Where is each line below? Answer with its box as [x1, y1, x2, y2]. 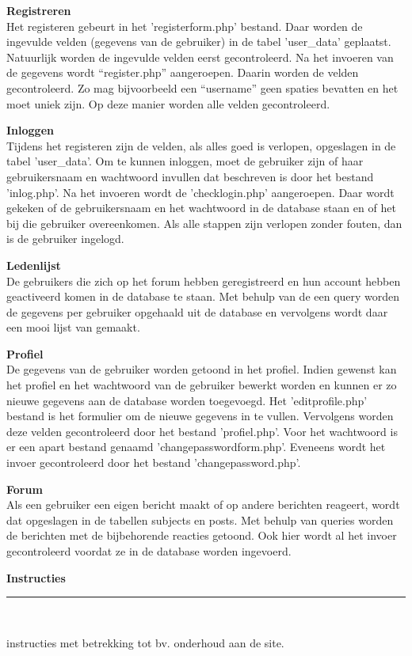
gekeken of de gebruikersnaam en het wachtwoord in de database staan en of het [6, 199, 396, 216]
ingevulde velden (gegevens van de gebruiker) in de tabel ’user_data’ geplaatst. [6, 33, 391, 50]
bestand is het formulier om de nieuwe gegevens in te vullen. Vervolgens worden [6, 408, 394, 424]
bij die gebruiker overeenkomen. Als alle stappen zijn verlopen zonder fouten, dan [6, 214, 402, 231]
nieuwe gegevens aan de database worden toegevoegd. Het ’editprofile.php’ [6, 392, 368, 408]
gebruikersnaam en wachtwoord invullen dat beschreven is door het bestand [6, 168, 374, 184]
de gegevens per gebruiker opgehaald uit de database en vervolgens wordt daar [6, 303, 388, 320]
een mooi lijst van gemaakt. [6, 319, 140, 336]
